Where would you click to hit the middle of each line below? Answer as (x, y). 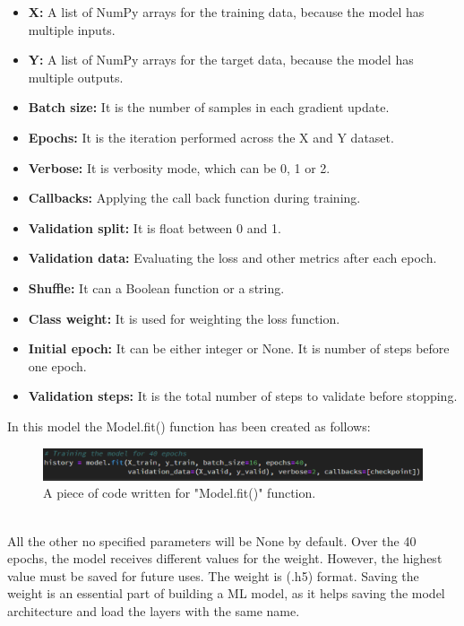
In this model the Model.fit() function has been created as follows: (189, 426)
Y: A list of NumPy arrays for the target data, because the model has (221, 60)
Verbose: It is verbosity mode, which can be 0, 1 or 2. (179, 167)
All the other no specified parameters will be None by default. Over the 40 (212, 540)
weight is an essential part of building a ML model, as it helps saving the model (226, 593)
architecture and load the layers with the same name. (154, 610)
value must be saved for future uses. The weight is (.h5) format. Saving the (213, 575)
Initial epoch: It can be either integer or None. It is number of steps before (239, 348)
